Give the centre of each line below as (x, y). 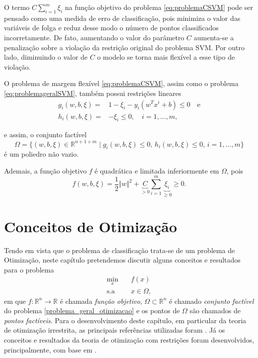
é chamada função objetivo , (101, 301)
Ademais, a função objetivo (45, 170)
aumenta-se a (214, 37)
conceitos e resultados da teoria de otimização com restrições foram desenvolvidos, (129, 340)
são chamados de (215, 311)
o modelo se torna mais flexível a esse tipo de (166, 57)
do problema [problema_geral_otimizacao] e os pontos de (92, 311)
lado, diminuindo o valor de (46, 57)
